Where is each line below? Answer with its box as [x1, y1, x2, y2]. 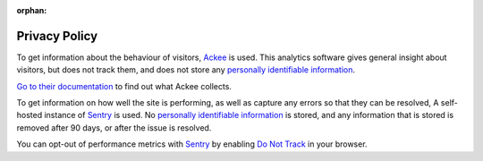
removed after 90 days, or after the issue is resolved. [16, 122, 212, 133]
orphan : [16, 5, 47, 15]
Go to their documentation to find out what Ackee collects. [16, 80, 233, 91]
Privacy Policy [16, 28, 98, 44]
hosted [16, 110, 43, 121]
